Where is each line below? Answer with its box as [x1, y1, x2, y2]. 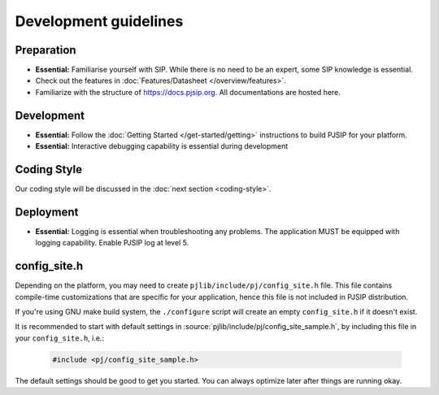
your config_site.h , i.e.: [15, 333, 105, 343]
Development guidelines [15, 12, 184, 30]
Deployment [15, 205, 79, 219]
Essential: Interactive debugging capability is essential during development [35, 141, 289, 151]
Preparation [15, 43, 76, 57]
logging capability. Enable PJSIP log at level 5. [35, 238, 189, 248]
